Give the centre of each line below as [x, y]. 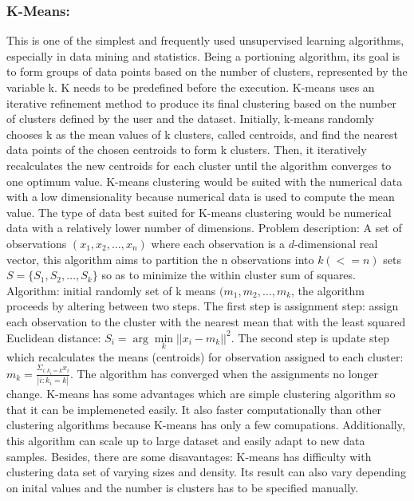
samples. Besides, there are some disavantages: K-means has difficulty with [189, 456]
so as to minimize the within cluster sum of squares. [229, 275]
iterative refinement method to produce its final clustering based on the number [201, 103]
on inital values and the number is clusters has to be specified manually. [183, 487]
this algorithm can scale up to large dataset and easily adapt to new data [186, 440]
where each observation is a [218, 243]
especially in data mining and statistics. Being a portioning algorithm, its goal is [203, 55]
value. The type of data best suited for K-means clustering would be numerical [199, 212]
